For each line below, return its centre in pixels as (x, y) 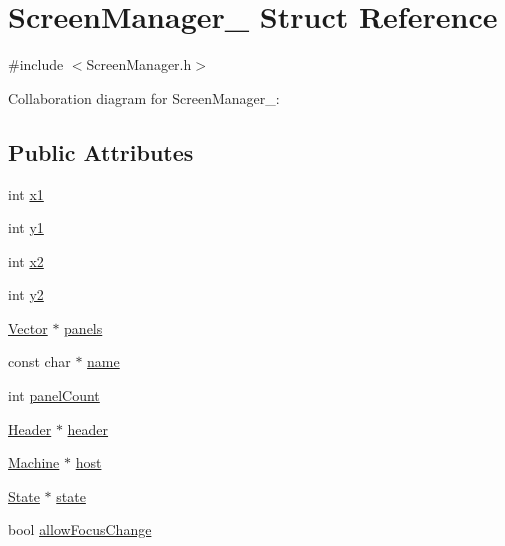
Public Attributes (101, 151)
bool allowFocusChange (80, 529)
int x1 (26, 193)
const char (39, 361)
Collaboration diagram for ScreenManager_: (144, 97)
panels (83, 327)
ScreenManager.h (139, 64)
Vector (28, 327)
